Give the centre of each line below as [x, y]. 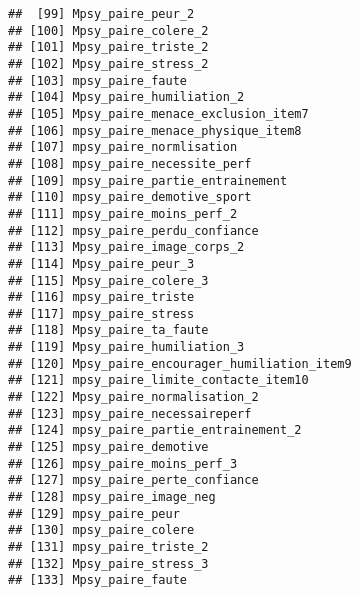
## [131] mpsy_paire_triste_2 [108, 547]
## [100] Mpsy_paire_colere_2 [108, 30]
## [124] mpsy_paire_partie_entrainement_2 [155, 430]
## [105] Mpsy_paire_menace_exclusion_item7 [158, 113]
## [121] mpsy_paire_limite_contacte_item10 [158, 380]
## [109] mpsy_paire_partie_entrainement [148, 180]
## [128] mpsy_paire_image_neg [112, 497]
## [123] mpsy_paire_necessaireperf [130, 413]
